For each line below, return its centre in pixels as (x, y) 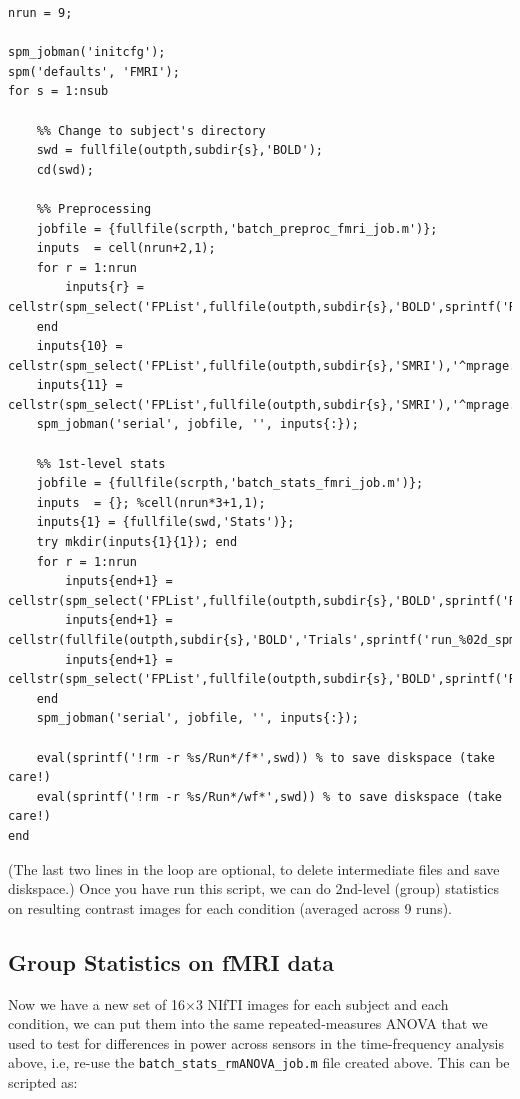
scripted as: (43, 1081)
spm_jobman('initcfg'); (87, 52)
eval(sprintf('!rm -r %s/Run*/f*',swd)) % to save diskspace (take (265, 757)
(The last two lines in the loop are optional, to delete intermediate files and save (254, 868)
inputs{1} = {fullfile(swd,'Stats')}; (165, 522)
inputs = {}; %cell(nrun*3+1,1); (151, 502)
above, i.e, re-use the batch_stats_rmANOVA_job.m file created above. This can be (259, 1062)
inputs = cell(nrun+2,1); (126, 248)
